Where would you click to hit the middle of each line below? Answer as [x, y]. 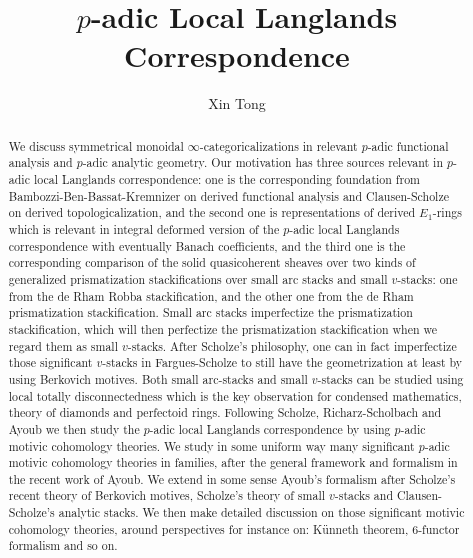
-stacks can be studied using [390, 378]
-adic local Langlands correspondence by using [270, 428]
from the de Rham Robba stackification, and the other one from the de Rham [211, 295]
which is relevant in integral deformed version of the [144, 228]
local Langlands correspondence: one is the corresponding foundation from [226, 179]
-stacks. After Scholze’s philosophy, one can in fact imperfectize [292, 345]
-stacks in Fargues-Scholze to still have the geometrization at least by [282, 362]
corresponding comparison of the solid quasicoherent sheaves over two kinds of [212, 262]
